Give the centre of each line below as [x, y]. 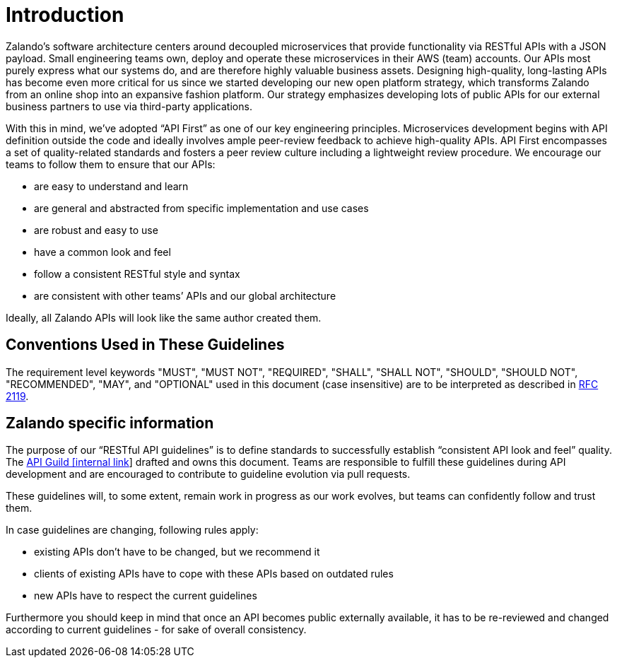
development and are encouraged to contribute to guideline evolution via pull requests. [208, 474]
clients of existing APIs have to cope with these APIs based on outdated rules [214, 574]
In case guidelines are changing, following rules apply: [132, 530]
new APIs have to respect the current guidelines [146, 596]
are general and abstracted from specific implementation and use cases [201, 208]
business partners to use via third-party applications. [129, 106]
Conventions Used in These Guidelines [145, 345]
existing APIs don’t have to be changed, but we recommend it [177, 552]
